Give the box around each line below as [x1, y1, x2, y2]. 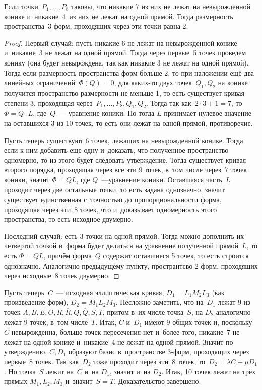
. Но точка [4, 366, 36, 376]
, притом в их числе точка [102, 307, 184, 317]
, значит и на [109, 366, 151, 376]
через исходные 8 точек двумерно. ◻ [4, 270, 119, 281]
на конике [218, 77, 248, 88]
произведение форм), [4, 297, 69, 307]
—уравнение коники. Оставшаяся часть [101, 174, 222, 184]
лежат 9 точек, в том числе [4, 316, 88, 327]
